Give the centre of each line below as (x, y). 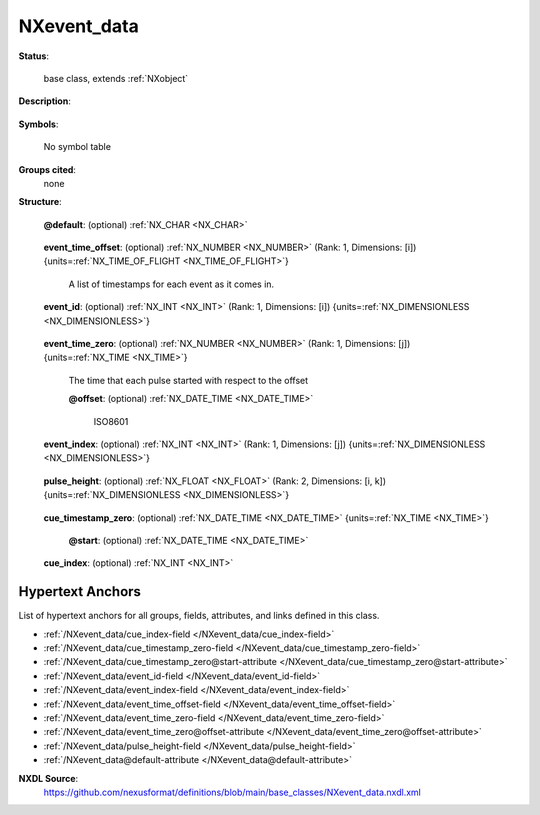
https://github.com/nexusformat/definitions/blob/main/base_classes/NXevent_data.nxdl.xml (232, 792)
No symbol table (77, 147)
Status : (34, 56)
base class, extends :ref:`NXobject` (116, 78)
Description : (45, 101)
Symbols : (38, 124)
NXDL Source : (48, 778)
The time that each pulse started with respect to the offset (188, 380)
